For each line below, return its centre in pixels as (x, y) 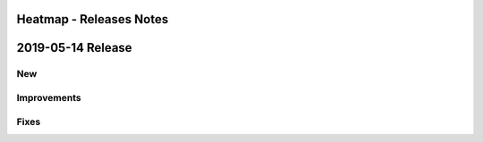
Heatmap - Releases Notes (93, 19)
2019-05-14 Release (75, 48)
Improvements (49, 97)
